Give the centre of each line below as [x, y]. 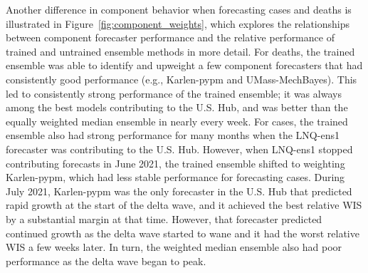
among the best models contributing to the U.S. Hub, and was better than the [177, 107]
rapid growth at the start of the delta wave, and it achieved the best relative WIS [184, 205]
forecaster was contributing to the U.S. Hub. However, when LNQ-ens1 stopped [179, 149]
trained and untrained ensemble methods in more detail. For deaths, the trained [180, 51]
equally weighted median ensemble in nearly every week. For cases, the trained [177, 121]
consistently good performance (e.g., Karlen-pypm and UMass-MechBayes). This [182, 79]
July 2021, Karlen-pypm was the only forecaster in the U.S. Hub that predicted [179, 191]
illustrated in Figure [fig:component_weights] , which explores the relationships [178, 23]
